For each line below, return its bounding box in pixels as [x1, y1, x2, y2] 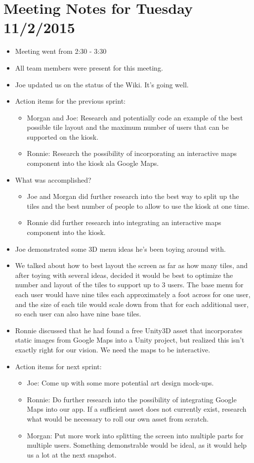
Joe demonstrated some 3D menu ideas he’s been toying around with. [15, 243, 226, 254]
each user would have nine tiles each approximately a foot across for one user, [15, 289, 251, 299]
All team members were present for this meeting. [15, 62, 163, 73]
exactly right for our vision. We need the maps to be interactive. [15, 344, 211, 354]
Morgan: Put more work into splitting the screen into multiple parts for [27, 430, 244, 440]
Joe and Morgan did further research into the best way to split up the [27, 191, 239, 201]
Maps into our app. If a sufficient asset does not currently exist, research [27, 404, 247, 414]
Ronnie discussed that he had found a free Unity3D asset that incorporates [15, 325, 243, 335]
